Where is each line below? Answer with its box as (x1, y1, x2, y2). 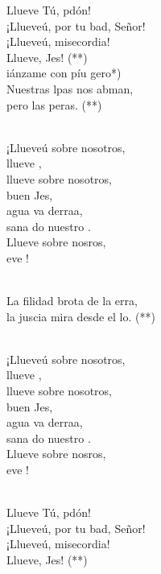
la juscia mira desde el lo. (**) (6, 308, 155, 324)
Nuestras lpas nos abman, (6, 80, 134, 97)
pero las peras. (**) (6, 96, 102, 113)
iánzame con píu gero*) (6, 64, 122, 81)
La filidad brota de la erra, (6, 292, 138, 309)
